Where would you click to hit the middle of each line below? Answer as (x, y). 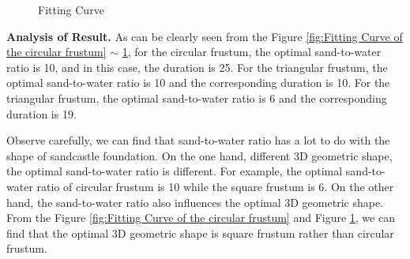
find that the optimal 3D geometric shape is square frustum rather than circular (200, 233)
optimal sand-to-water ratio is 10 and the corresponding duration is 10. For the (198, 83)
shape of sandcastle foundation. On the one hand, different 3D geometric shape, (199, 155)
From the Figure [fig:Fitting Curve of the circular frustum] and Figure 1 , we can (201, 218)
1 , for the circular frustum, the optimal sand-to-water (252, 52)
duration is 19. (41, 113)
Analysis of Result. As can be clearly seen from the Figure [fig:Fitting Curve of (205, 36)
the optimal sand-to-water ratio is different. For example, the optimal (175, 171)
